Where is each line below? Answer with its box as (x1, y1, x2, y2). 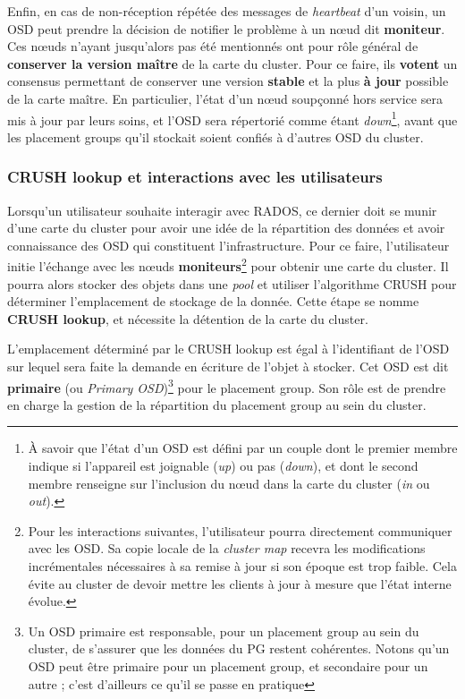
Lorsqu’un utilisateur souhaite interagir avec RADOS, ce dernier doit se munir (7, 200, 437, 219)
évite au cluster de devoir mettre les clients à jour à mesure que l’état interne (28, 574, 452, 592)
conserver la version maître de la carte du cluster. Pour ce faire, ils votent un (7, 54, 458, 72)
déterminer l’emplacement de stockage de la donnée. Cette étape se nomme (7, 292, 419, 311)
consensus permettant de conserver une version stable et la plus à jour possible (7, 72, 449, 90)
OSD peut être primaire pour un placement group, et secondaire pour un (28, 657, 428, 675)
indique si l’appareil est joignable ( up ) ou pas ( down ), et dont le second (28, 456, 418, 475)
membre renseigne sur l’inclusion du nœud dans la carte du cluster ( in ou (28, 473, 430, 492)
